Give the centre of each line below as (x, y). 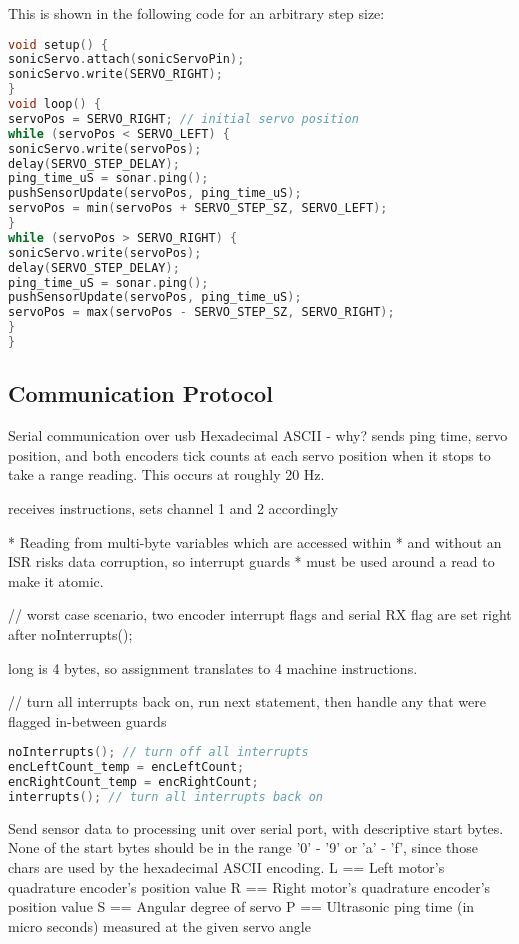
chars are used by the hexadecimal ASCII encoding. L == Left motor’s (226, 866)
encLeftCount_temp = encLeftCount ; (126, 767)
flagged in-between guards (87, 720)
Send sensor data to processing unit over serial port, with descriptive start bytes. (256, 827)
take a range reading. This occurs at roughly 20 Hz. (166, 474)
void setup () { (58, 44)
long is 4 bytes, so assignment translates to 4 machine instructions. (213, 667)
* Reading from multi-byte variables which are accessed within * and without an (255, 541)
